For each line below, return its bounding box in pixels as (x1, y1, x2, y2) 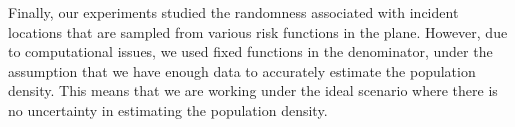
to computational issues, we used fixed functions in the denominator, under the (8, 41, 493, 62)
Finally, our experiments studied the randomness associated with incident (8, 2, 459, 22)
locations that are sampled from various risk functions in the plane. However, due (8, 21, 508, 42)
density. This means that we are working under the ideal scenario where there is (8, 80, 498, 101)
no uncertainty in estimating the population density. (8, 99, 328, 120)
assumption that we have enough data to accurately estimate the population (8, 60, 476, 81)
